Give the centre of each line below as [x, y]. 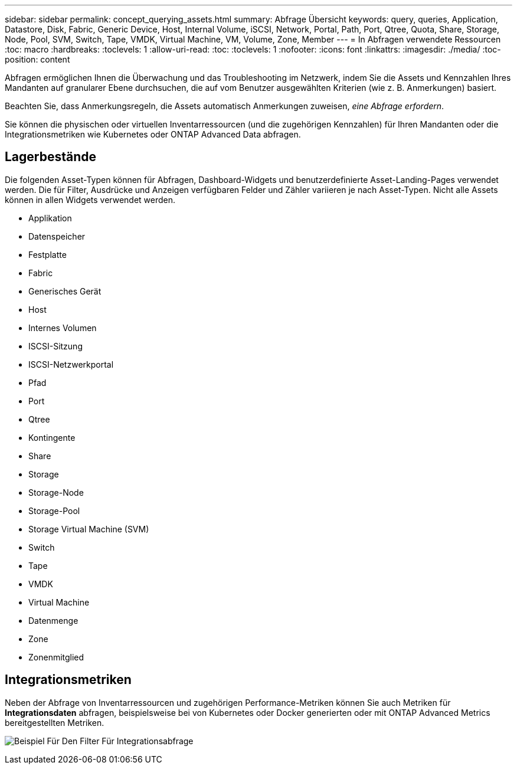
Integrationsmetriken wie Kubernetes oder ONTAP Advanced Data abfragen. [153, 134]
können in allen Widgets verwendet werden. [90, 199]
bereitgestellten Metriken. [55, 722]
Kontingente [52, 437]
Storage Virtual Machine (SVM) [89, 529]
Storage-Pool [54, 511]
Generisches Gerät [65, 291]
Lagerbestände [51, 157]
